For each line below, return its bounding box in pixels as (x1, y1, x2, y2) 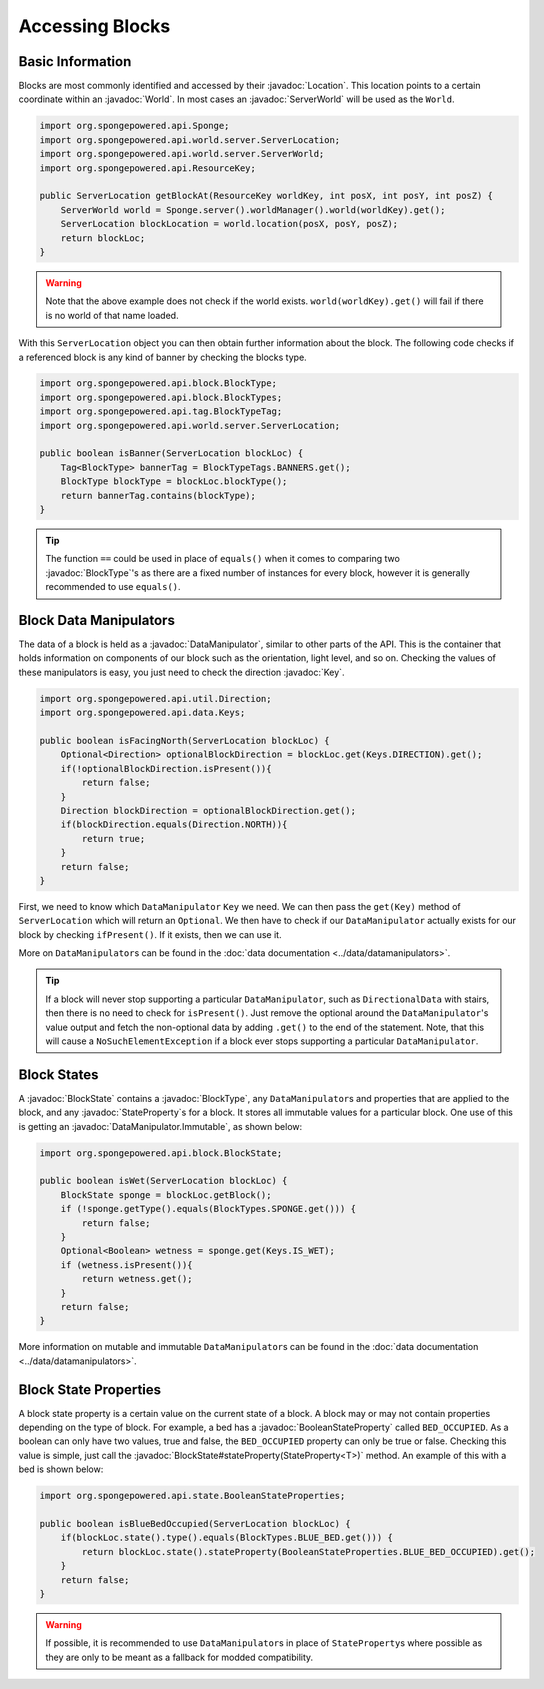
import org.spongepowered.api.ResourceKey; (39, 162, 257, 174)
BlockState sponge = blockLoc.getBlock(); (60, 1189, 272, 1200)
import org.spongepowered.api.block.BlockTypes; (39, 391, 283, 403)
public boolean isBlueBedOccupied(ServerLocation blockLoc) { (39, 1518, 351, 1529)
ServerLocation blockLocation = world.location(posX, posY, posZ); (60, 218, 399, 230)
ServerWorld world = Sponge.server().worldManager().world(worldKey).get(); (60, 204, 446, 215)
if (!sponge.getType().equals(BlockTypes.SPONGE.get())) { (60, 1203, 357, 1215)
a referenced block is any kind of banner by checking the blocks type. (18, 351, 307, 363)
